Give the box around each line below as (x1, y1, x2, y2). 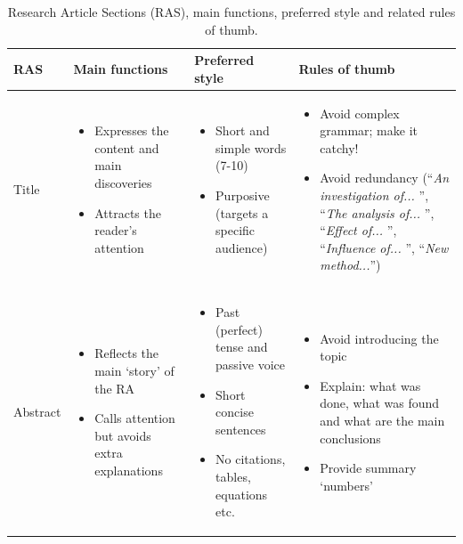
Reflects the (94, 344, 159, 362)
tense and (215, 337, 268, 356)
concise (215, 402, 254, 421)
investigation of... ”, (320, 186, 429, 204)
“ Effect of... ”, (320, 221, 397, 240)
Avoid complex (320, 103, 400, 122)
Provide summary (320, 459, 417, 477)
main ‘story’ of (94, 361, 175, 379)
